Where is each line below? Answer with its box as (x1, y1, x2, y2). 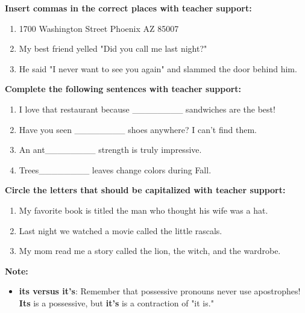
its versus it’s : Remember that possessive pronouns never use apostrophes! (19, 285, 301, 297)
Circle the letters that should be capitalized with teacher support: (5, 184, 286, 196)
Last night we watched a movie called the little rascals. (19, 224, 222, 237)
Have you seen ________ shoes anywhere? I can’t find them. (19, 123, 257, 135)
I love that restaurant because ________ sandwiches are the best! (19, 102, 275, 115)
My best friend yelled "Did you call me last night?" (19, 42, 207, 55)
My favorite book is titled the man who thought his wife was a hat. (19, 203, 268, 216)
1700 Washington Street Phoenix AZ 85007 (19, 22, 179, 34)
